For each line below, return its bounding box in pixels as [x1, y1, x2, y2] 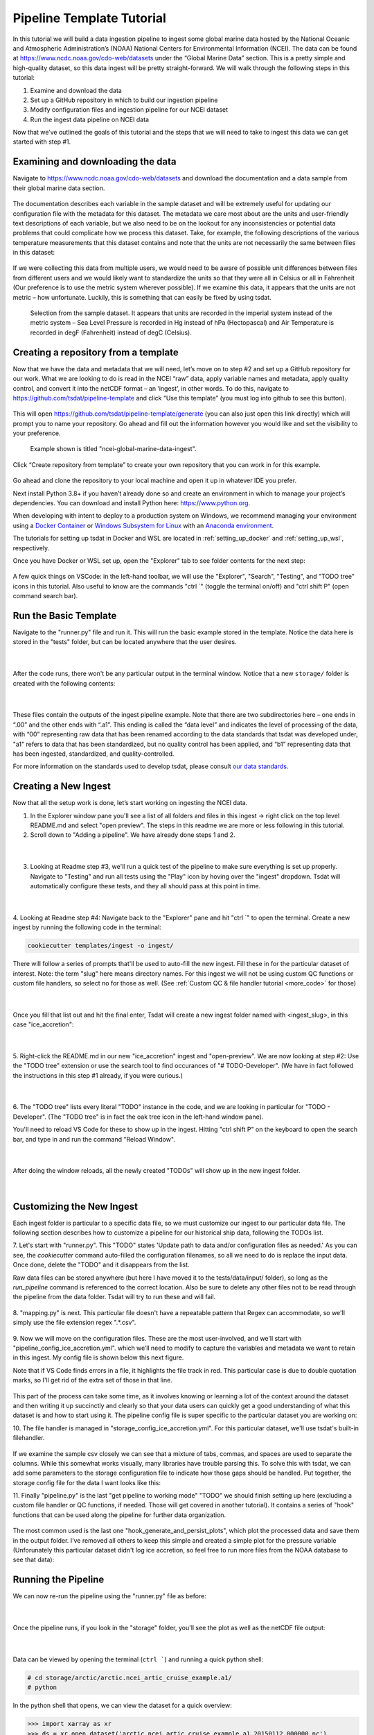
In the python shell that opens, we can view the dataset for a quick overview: [12, 1701, 232, 1710]
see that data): [12, 1555, 55, 1564]
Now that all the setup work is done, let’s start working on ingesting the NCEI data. [12, 799, 248, 807]
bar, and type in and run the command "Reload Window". [12, 1135, 176, 1143]
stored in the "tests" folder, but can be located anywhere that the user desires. [12, 638, 237, 646]
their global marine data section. [12, 184, 105, 192]
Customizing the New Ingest [12, 1201, 139, 1212]
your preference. [12, 429, 61, 437]
